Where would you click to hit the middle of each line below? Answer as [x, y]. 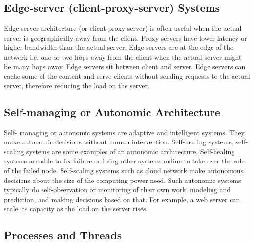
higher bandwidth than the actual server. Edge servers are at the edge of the [119, 47]
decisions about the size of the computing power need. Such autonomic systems [123, 180]
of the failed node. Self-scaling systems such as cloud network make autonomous [124, 170]
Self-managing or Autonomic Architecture [112, 111]
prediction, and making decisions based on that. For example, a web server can [122, 199]
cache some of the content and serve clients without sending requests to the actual [127, 76]
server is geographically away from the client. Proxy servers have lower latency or [126, 37]
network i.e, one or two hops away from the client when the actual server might [123, 56]
